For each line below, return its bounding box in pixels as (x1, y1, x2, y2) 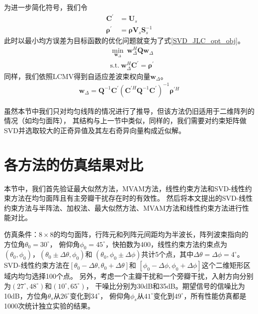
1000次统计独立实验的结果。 (4, 301, 94, 311)
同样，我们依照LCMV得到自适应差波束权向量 (4, 71, 151, 81)
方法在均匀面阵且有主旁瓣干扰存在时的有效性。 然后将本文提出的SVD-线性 (10, 193, 253, 203)
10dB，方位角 (4, 290, 48, 301)
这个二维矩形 (201, 260, 244, 270)
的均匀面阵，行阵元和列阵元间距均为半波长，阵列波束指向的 (53, 229, 249, 239)
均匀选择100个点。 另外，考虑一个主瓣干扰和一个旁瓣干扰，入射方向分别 (17, 271, 254, 281)
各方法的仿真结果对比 (4, 154, 144, 174)
